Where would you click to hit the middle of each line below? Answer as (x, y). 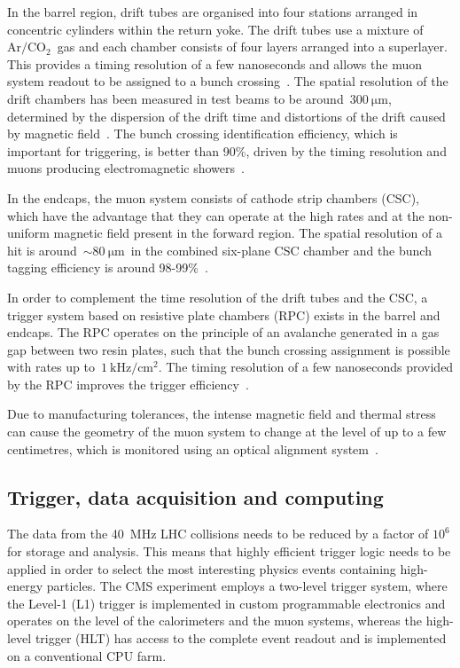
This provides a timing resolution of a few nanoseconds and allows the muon (214, 63)
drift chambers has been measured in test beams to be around (175, 98)
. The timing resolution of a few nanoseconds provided (306, 367)
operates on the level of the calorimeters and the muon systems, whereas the (214, 621)
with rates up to (51, 367)
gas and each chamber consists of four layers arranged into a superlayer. (252, 47)
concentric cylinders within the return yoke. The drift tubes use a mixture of (215, 29)
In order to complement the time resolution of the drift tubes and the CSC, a (218, 297)
